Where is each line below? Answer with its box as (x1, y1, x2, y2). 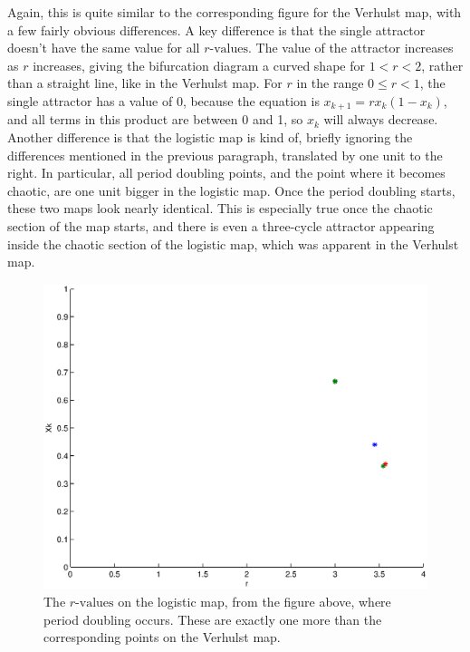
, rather (421, 55, 464, 74)
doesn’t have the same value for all (7, 38, 200, 57)
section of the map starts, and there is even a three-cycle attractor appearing (7, 216, 435, 235)
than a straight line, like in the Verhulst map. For (7, 73, 283, 92)
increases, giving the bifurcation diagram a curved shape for (33, 55, 365, 74)
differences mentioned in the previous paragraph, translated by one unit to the (7, 145, 443, 164)
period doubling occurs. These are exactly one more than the (43, 609, 382, 628)
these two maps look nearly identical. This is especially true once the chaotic (7, 199, 433, 218)
